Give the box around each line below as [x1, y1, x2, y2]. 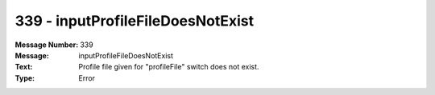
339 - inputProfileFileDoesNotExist [14, 12, 255, 30]
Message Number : [14, 40, 79, 49]
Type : [14, 73, 35, 83]
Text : [14, 62, 33, 72]
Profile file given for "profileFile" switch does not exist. [78, 62, 259, 72]
